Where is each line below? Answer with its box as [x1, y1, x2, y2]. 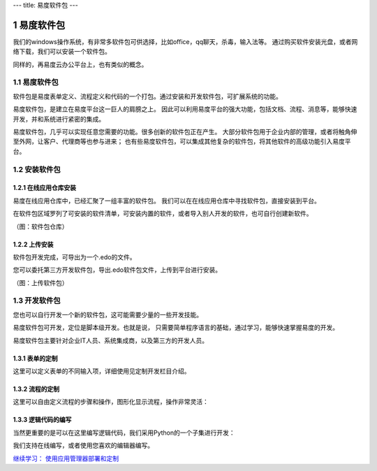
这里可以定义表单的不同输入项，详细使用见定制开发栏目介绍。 [13, 367, 191, 375]
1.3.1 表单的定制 [13, 354, 58, 363]
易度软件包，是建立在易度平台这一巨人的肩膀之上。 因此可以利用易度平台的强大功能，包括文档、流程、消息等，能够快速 [13, 105, 357, 113]
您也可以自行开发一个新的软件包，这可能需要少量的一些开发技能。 [13, 310, 202, 319]
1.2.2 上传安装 [13, 240, 54, 248]
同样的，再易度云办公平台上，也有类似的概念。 [13, 60, 148, 68]
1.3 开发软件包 [13, 296, 61, 305]
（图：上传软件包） [13, 278, 68, 287]
